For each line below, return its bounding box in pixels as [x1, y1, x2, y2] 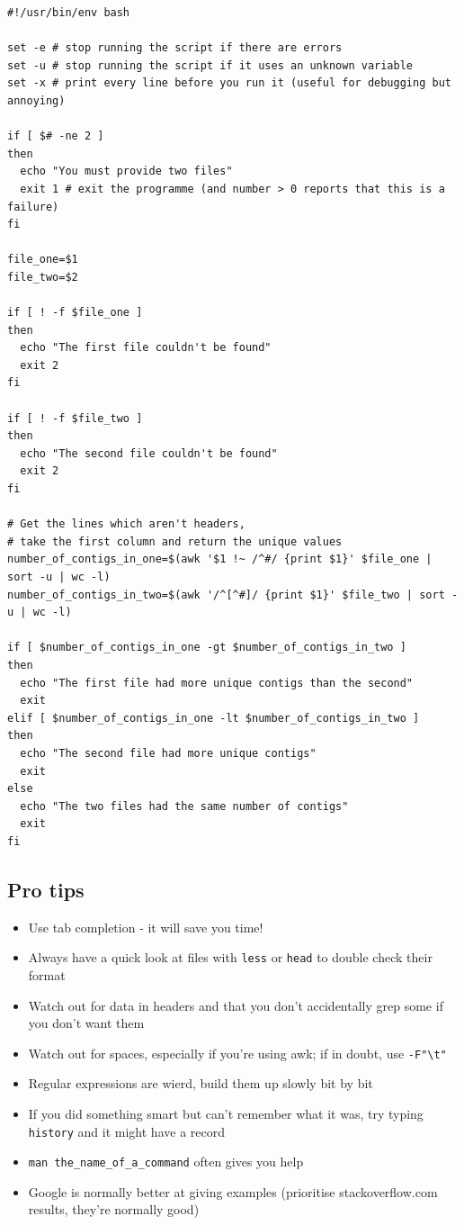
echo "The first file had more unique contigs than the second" [20, 676, 414, 689]
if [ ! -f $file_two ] [7, 411, 143, 425]
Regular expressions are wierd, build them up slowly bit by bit [28, 1074, 373, 1093]
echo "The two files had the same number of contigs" [20, 799, 349, 813]
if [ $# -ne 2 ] [7, 130, 104, 143]
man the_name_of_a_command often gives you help [28, 1152, 304, 1171]
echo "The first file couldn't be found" [20, 341, 272, 355]
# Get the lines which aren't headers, [7, 518, 245, 531]
